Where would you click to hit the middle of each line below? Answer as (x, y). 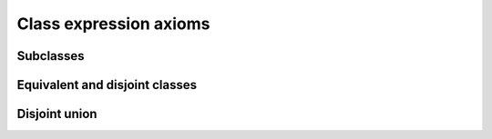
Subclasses (51, 56)
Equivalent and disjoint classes (107, 85)
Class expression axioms (113, 24)
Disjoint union (57, 114)
